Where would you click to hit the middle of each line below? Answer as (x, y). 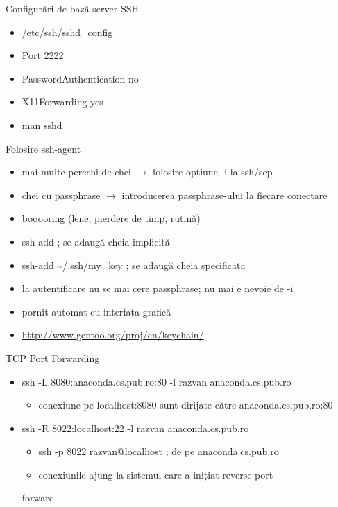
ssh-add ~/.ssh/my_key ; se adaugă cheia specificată (134, 265)
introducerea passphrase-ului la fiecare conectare (225, 195)
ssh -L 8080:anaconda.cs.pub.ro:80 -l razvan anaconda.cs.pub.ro (157, 381)
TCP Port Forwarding (53, 358)
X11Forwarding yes (62, 102)
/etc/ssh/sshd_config (67, 32)
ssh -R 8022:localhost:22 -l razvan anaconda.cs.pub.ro (135, 428)
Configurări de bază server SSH (72, 8)
